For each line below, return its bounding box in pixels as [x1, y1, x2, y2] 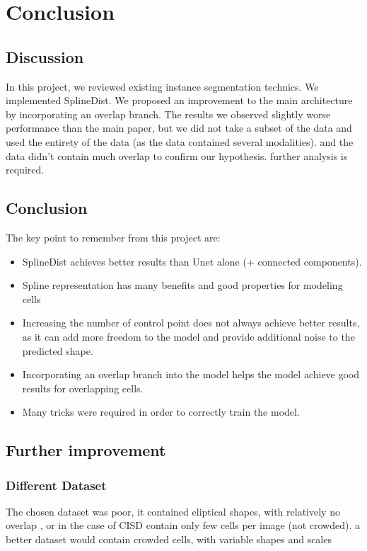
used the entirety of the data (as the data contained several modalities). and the [6, 134, 354, 149]
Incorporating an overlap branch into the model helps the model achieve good [22, 367, 360, 382]
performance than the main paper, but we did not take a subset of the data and [6, 120, 352, 135]
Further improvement [6, 439, 166, 461]
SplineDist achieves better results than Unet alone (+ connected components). [22, 254, 362, 268]
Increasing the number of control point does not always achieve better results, [22, 315, 360, 330]
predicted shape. [22, 343, 93, 358]
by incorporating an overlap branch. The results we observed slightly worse [6, 106, 331, 121]
